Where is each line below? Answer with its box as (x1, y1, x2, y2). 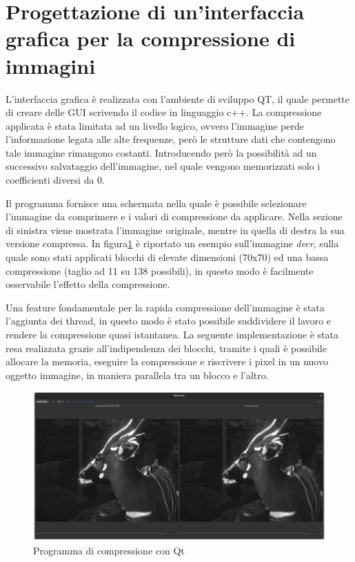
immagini (6, 51, 96, 79)
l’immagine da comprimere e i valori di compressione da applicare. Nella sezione (6, 209, 343, 224)
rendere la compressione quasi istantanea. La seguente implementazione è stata (6, 327, 338, 341)
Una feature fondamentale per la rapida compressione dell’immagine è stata (6, 300, 325, 314)
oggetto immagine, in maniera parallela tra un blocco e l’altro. (6, 367, 269, 382)
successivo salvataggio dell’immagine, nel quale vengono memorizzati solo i (6, 159, 321, 173)
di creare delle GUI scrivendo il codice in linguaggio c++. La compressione (6, 105, 322, 119)
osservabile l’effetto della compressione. (6, 277, 170, 291)
